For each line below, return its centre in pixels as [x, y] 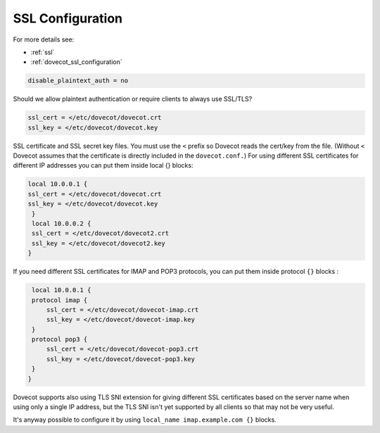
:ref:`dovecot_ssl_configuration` [76, 62]
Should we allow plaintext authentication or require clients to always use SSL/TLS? [133, 99]
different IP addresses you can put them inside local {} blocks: [103, 165]
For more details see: [44, 39]
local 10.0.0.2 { [62, 223]
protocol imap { [60, 300]
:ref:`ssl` [43, 52]
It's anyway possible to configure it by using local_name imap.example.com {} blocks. [145, 420]
